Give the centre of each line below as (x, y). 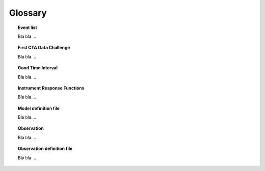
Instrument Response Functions (51, 88)
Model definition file (39, 108)
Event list (27, 28)
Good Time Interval (38, 68)
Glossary (28, 13)
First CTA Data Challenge (44, 48)
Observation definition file (45, 149)
